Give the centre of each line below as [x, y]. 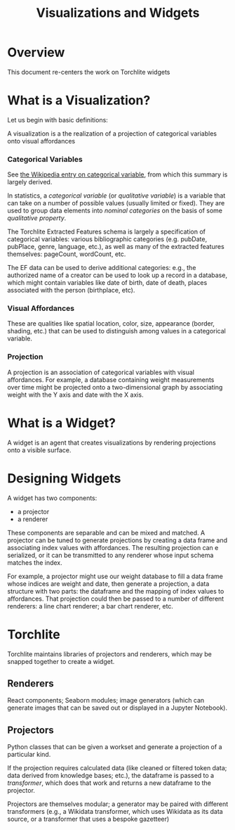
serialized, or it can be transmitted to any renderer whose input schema [110, 555]
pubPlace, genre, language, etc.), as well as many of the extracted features [116, 247]
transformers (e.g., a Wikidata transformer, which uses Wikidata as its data [115, 812]
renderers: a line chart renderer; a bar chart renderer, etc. [90, 606]
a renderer [33, 519]
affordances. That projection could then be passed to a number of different [116, 599]
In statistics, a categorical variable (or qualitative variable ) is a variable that [116, 196]
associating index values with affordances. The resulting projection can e [113, 547]
